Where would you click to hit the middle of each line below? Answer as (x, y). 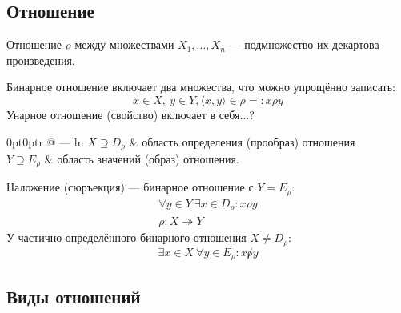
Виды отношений (74, 296)
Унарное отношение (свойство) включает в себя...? (130, 114)
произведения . (41, 60)
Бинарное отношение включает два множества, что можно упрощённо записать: (201, 87)
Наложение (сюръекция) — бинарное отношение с (130, 187)
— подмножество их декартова (304, 44)
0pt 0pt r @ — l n (45, 141)
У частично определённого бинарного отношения (126, 237)
